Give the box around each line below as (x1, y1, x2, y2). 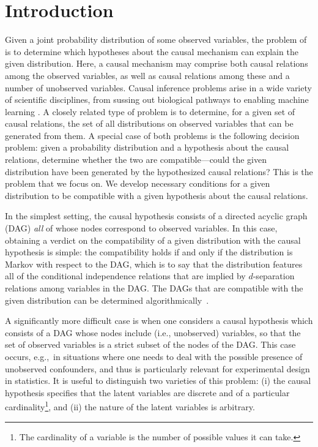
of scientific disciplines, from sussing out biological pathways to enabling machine (5, 93, 309, 106)
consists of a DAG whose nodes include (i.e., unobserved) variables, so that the (5, 326, 301, 339)
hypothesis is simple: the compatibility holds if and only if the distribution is (5, 246, 293, 258)
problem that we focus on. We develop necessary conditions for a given (5, 177, 270, 190)
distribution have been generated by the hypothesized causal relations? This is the (5, 165, 313, 178)
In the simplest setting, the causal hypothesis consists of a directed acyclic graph (5, 209, 308, 222)
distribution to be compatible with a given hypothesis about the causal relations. (5, 189, 308, 201)
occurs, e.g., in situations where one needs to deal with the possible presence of (5, 350, 303, 362)
